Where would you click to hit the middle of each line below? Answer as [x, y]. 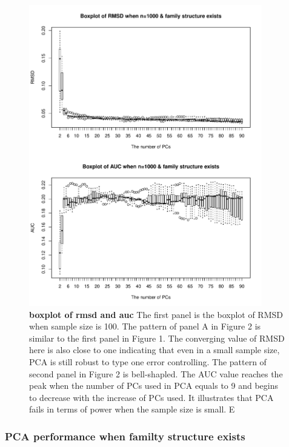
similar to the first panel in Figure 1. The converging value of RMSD [157, 338]
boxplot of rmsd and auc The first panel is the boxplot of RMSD [156, 314]
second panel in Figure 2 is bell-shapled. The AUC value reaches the [156, 373]
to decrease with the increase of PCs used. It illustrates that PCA [151, 397]
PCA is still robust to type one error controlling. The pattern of [148, 362]
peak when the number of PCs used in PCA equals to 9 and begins [154, 386]
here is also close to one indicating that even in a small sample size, [154, 350]
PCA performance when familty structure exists [125, 436]
